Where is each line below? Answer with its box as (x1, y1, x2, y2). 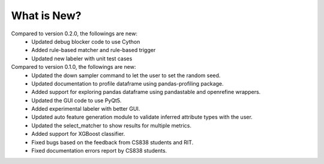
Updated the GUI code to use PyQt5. (31, 96, 122, 104)
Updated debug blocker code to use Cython (31, 38, 140, 45)
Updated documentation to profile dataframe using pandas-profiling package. (31, 80, 224, 87)
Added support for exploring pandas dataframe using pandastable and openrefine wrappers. (31, 89, 261, 96)
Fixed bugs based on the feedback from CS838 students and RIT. (31, 138, 194, 146)
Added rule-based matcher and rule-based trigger (31, 47, 156, 54)
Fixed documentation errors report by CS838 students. (31, 147, 167, 154)
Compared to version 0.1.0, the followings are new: (11, 63, 136, 71)
